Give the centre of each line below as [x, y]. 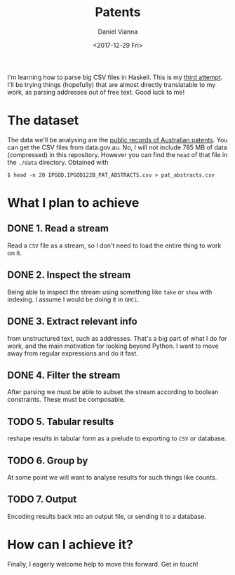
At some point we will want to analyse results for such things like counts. [112, 477]
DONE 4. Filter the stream [64, 375]
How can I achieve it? [70, 544]
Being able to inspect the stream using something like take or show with [110, 292]
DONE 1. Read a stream [58, 229]
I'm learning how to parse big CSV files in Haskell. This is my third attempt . [115, 77]
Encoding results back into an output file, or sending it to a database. [107, 516]
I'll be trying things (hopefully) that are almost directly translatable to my [112, 84]
